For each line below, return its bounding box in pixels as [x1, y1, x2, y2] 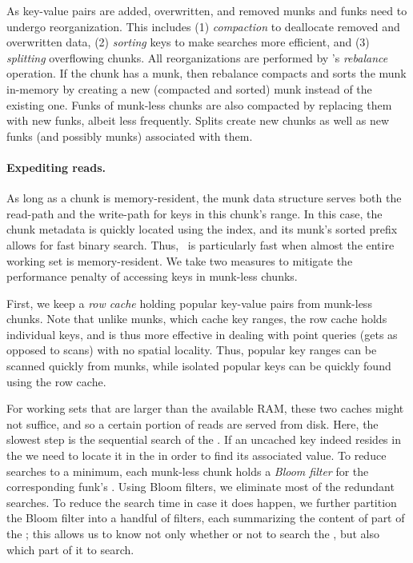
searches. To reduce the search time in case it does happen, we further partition [6, 493, 397, 510]
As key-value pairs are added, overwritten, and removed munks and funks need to [6, 2, 407, 18]
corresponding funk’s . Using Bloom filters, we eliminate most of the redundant [6, 478, 395, 495]
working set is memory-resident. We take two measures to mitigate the [6, 252, 353, 269]
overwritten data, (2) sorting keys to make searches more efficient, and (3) [6, 34, 370, 50]
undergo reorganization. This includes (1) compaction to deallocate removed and [6, 18, 400, 34]
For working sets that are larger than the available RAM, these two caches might [6, 400, 404, 417]
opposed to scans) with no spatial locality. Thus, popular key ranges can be [6, 341, 377, 358]
